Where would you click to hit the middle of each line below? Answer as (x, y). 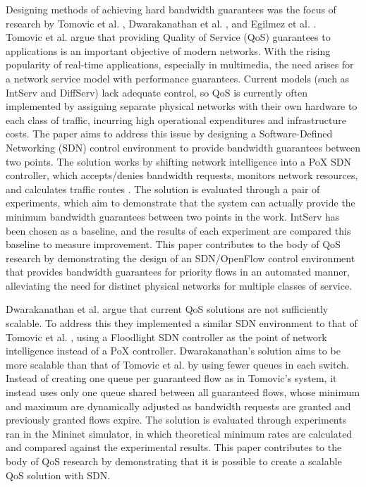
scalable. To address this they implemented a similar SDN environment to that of (182, 323)
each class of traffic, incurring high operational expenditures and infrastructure (176, 119)
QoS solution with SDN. (58, 475)
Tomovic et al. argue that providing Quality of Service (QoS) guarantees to (168, 37)
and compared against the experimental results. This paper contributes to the (174, 447)
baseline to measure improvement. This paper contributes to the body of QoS (173, 244)
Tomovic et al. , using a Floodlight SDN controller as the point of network (166, 337)
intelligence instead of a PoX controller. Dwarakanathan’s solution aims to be (173, 351)
